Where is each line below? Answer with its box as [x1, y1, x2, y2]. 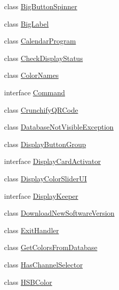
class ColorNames [4, 70, 59, 80]
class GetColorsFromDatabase [4, 242, 98, 253]
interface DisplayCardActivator [4, 156, 101, 167]
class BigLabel [4, 18, 49, 29]
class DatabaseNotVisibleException [4, 121, 114, 132]
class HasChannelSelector [4, 259, 83, 270]
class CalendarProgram [4, 35, 76, 46]
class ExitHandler [4, 224, 59, 235]
